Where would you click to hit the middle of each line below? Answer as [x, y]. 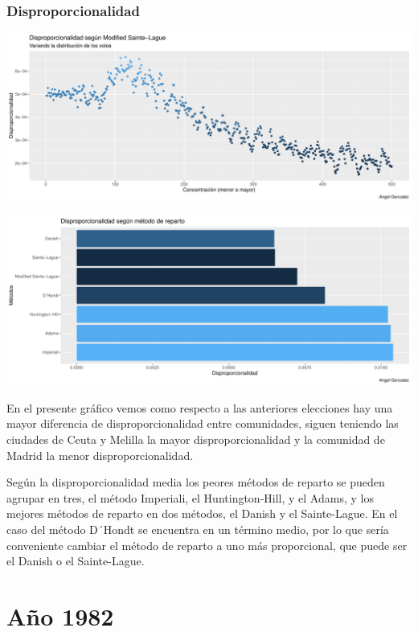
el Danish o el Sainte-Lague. [76, 561]
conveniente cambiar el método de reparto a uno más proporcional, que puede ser [207, 545]
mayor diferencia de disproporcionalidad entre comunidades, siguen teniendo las [203, 423]
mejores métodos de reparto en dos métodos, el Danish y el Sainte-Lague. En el [202, 513]
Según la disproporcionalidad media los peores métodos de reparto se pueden [196, 482]
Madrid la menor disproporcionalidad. [100, 455]
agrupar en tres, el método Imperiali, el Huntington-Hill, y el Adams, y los [190, 497]
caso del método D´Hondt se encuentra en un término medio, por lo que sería [198, 529]
